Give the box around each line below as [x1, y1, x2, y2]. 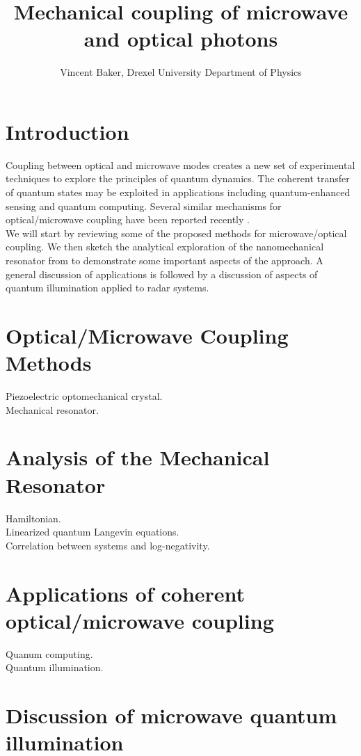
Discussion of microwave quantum [6, 701, 337, 730]
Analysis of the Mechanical [6, 443, 270, 472]
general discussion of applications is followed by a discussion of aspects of [6, 266, 318, 281]
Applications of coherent [6, 579, 246, 607]
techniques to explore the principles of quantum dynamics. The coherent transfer [6, 171, 350, 186]
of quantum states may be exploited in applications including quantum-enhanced [6, 185, 351, 200]
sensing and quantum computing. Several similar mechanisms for [6, 198, 282, 213]
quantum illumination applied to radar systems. [6, 280, 209, 295]
